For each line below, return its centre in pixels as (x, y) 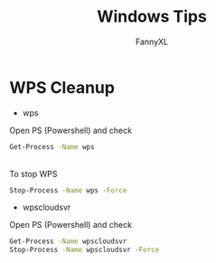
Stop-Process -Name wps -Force (68, 190)
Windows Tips (152, 17)
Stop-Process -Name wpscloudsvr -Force (85, 250)
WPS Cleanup (62, 87)
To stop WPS (33, 174)
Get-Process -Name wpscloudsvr (68, 241)
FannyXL (152, 42)
